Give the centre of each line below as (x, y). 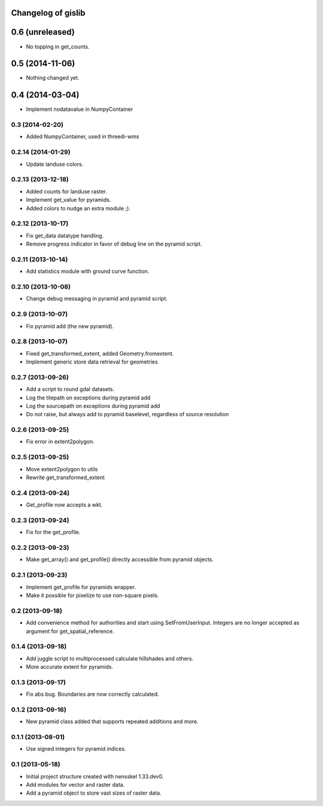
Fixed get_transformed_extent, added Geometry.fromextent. (100, 353)
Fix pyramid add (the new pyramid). (70, 326)
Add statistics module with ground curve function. (88, 271)
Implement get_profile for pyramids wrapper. (81, 587)
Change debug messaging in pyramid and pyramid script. (97, 299)
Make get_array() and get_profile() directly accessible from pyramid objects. (120, 559)
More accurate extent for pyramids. (70, 667)
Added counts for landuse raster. (66, 191)
